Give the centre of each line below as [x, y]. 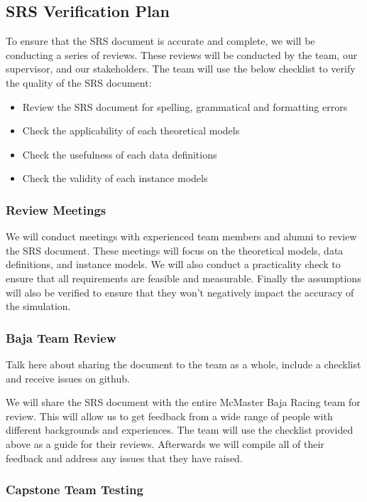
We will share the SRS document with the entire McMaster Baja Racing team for [183, 402]
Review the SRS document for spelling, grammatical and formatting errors [185, 106]
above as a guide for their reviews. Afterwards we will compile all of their [165, 443]
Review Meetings [56, 209]
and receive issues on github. [68, 378]
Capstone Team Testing [75, 490]
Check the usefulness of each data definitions [120, 154]
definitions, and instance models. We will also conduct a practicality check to [173, 264]
